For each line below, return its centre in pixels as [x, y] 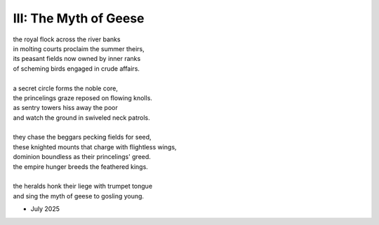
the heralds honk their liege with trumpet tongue [83, 186]
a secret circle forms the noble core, [66, 88]
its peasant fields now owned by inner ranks [77, 59]
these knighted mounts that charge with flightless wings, [95, 146]
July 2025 [45, 209]
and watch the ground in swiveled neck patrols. [81, 117]
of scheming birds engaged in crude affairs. [77, 68]
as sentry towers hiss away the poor [66, 108]
